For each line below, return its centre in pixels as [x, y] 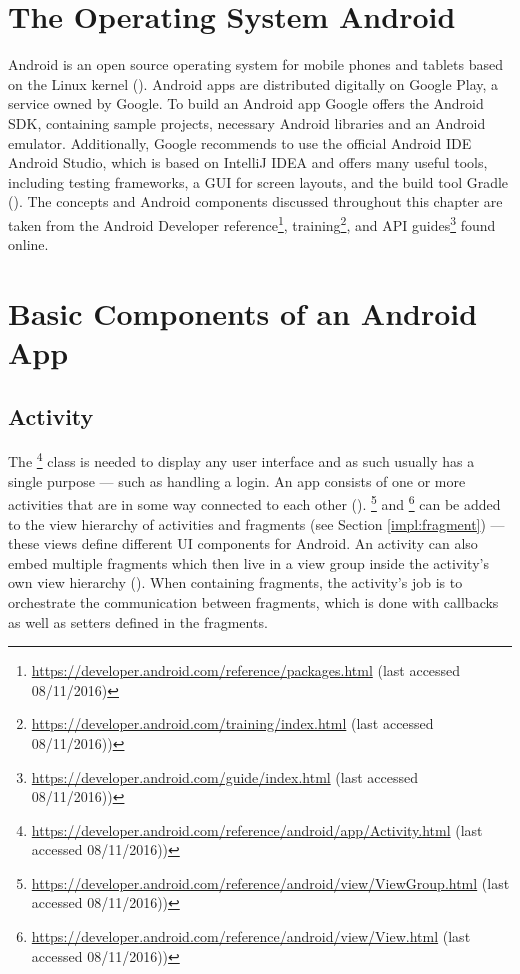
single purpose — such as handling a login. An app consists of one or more [237, 480]
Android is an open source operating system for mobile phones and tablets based [255, 64]
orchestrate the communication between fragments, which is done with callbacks [253, 601]
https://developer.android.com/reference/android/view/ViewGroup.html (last [270, 882]
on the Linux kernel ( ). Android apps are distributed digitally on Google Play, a [253, 83]
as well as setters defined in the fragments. [138, 621]
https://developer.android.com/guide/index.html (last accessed [224, 776]
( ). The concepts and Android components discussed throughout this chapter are [255, 201]
